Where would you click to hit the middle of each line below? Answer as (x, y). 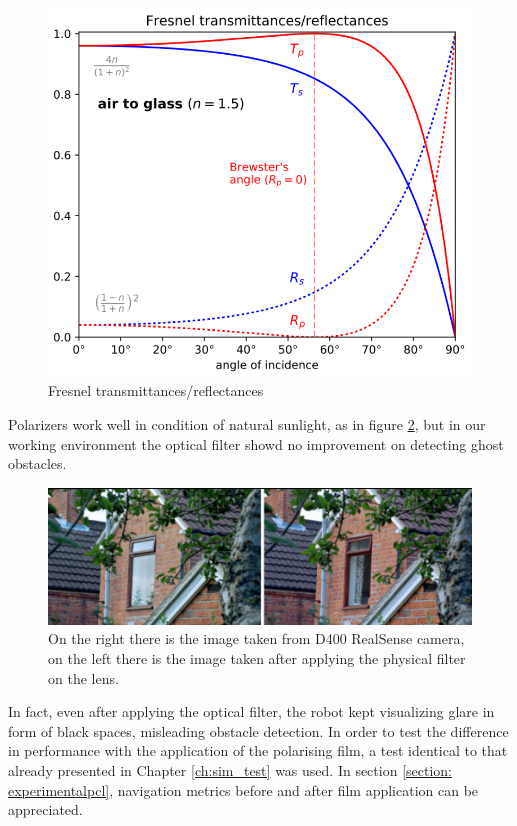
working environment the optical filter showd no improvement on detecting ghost (256, 443)
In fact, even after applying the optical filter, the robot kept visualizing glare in (251, 711)
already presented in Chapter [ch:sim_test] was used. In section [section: (230, 769)
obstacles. (37, 463)
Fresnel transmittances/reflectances (156, 390)
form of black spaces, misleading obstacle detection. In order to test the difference (258, 730)
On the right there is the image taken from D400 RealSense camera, (256, 638)
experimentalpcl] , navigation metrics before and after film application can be (243, 789)
